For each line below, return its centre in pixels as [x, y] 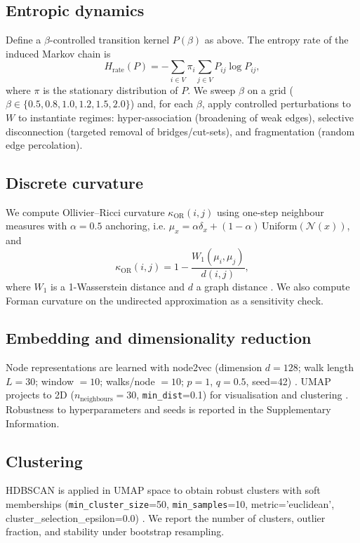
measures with [36, 226]
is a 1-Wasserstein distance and [118, 286]
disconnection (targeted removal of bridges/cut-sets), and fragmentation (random [180, 131]
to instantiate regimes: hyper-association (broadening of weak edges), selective [186, 117]
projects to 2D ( [40, 395]
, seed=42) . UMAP [288, 381]
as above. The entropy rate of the [276, 40]
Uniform [279, 226]
